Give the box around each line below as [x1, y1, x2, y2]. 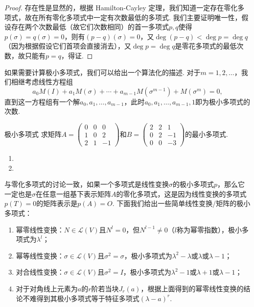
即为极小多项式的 [195, 96, 250, 106]
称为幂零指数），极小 [176, 224, 242, 234]
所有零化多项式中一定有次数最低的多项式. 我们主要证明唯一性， [38, 12, 242, 22]
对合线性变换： [16, 267, 64, 277]
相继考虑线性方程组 [11, 77, 73, 87]
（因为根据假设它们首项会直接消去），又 [4, 41, 131, 51]
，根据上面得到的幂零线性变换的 [140, 283, 244, 294]
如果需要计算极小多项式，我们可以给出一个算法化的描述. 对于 [4, 67, 201, 77]
